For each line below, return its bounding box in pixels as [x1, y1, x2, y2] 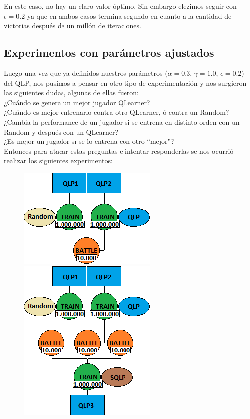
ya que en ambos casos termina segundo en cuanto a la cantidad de [27, 10, 232, 21]
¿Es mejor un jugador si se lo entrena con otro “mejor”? [4, 136, 174, 146]
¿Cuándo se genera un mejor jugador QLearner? [4, 97, 150, 107]
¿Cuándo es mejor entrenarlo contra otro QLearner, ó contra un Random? [4, 107, 229, 117]
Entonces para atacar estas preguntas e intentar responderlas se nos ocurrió [4, 145, 234, 156]
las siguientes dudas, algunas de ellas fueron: [4, 87, 139, 98]
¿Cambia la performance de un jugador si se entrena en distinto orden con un [4, 116, 240, 127]
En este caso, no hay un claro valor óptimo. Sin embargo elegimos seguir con [4, 1, 237, 11]
